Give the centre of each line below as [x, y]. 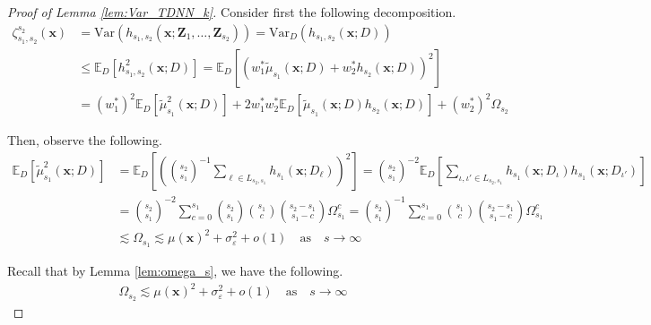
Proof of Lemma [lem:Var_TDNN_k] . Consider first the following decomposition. [232, 12]
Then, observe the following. [85, 140]
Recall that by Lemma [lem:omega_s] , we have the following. [175, 270]
